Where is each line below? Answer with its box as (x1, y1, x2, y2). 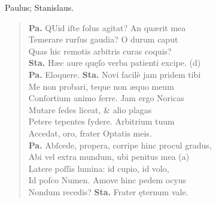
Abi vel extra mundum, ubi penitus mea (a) (28, 150, 190, 163)
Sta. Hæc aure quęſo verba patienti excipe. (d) (28, 56, 201, 69)
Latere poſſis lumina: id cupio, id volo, (28, 162, 169, 174)
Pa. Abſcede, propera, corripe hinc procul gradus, (28, 138, 212, 151)
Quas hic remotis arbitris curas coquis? (28, 44, 172, 57)
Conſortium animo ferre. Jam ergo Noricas (28, 92, 184, 104)
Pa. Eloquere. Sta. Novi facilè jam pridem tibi (28, 68, 201, 80)
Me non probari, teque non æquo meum (28, 80, 174, 92)
